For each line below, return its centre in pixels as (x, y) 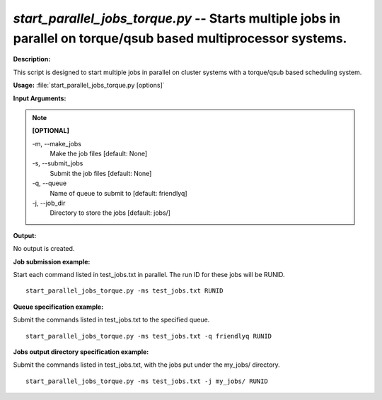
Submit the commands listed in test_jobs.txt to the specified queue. (111, 320)
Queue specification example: (58, 307)
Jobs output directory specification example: (81, 352)
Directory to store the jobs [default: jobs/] (110, 213)
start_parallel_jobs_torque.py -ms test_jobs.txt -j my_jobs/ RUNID (147, 381)
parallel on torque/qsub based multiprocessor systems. (180, 38)
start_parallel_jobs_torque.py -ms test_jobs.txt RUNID (125, 291)
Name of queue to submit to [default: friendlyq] (118, 193)
